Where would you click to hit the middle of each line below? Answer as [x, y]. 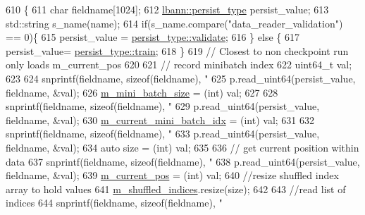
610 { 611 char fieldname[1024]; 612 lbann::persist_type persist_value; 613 [167, 9]
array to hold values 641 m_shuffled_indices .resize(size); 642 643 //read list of [176, 189]
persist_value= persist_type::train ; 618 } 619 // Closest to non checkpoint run [177, 50]
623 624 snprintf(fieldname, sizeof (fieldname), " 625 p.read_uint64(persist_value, [181, 78]
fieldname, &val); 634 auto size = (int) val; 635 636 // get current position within [182, 147]
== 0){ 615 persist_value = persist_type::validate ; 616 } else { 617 [153, 37]
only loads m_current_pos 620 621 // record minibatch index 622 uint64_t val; [179, 64]
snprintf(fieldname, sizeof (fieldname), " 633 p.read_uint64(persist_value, [163, 134]
